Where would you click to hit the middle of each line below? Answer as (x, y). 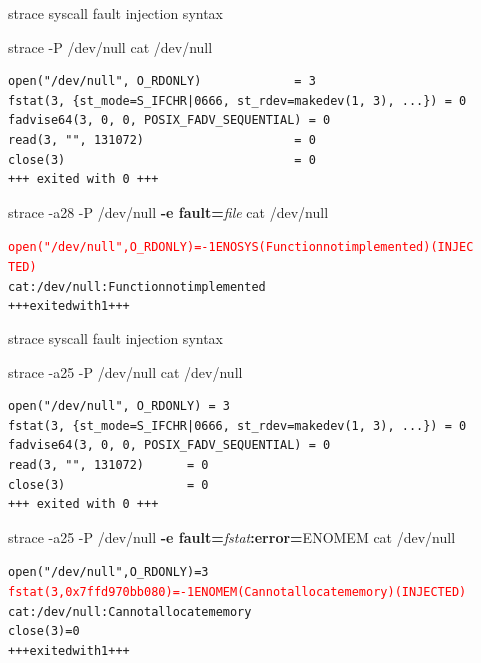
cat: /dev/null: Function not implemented (137, 286)
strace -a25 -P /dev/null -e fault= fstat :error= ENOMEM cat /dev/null (232, 536)
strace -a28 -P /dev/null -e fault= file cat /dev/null (168, 211)
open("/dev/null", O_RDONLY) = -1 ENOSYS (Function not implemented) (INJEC (241, 247)
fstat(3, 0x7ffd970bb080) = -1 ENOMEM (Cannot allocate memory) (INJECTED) (237, 591)
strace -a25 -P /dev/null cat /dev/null (125, 371)
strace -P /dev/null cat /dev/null (110, 46)
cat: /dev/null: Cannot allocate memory (130, 611)
